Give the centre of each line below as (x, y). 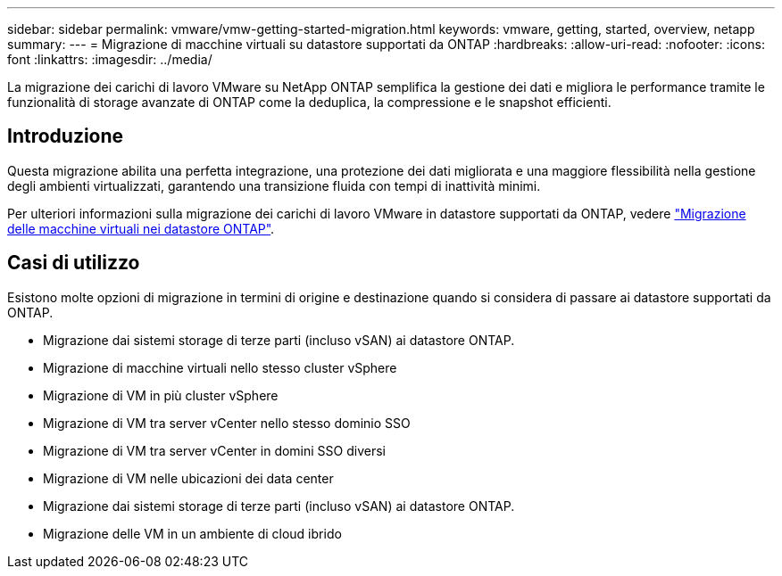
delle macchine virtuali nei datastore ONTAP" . (141, 228)
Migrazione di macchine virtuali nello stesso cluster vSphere (220, 367)
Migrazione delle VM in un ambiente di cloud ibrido (192, 533)
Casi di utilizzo (74, 263)
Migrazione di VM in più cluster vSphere (161, 395)
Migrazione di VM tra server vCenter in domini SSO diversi (214, 450)
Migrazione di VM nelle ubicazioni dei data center (188, 478)
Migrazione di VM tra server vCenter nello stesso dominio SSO (227, 423)
